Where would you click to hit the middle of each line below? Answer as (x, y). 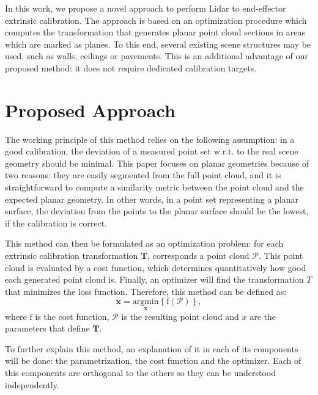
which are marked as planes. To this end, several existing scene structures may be (158, 44)
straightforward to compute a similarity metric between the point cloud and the (154, 187)
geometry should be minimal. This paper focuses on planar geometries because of (157, 163)
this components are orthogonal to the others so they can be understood (141, 372)
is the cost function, (72, 316)
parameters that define (47, 328)
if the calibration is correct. (56, 223)
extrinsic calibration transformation (72, 255)
